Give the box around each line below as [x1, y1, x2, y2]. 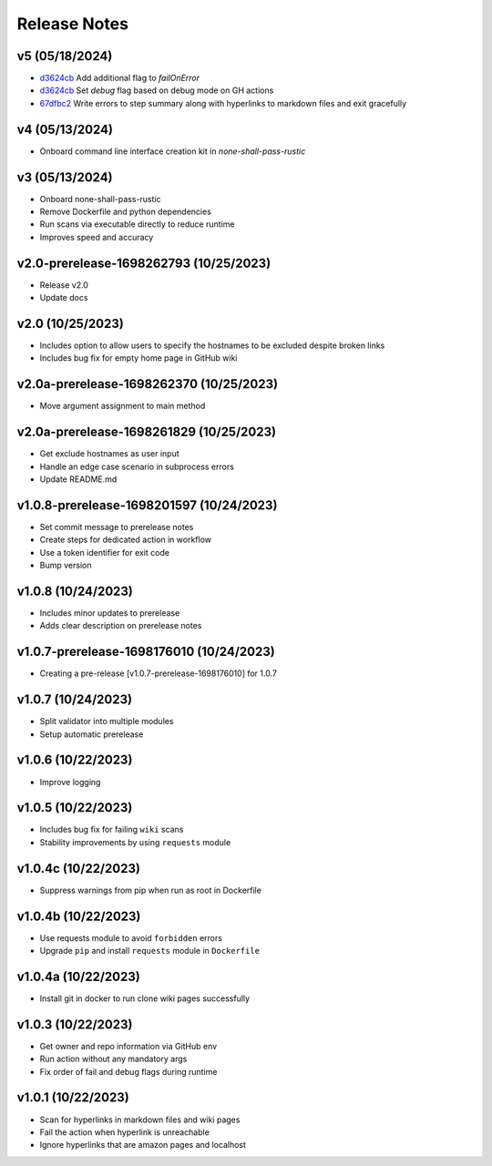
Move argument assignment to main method [39, 401, 206, 412]
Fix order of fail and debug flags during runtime [39, 1066, 218, 1077]
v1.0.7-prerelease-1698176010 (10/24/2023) [16, 644, 275, 660]
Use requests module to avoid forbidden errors [39, 932, 223, 943]
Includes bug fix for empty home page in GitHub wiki [39, 353, 238, 363]
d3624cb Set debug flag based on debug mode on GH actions [39, 85, 274, 96]
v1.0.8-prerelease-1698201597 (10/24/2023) [16, 497, 278, 513]
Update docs [39, 292, 88, 303]
